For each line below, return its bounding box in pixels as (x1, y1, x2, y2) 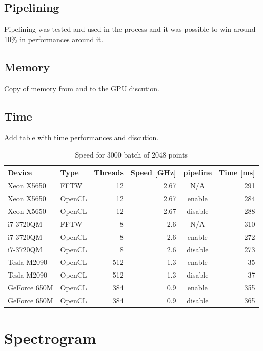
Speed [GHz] (130, 167, 176, 178)
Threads (94, 167, 124, 178)
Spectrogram (4, 327, 96, 348)
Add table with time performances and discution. (4, 132, 159, 143)
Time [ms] (219, 167, 255, 178)
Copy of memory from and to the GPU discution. (4, 83, 160, 93)
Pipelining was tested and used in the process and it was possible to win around (4, 24, 256, 34)
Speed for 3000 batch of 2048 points (75, 149, 188, 160)
